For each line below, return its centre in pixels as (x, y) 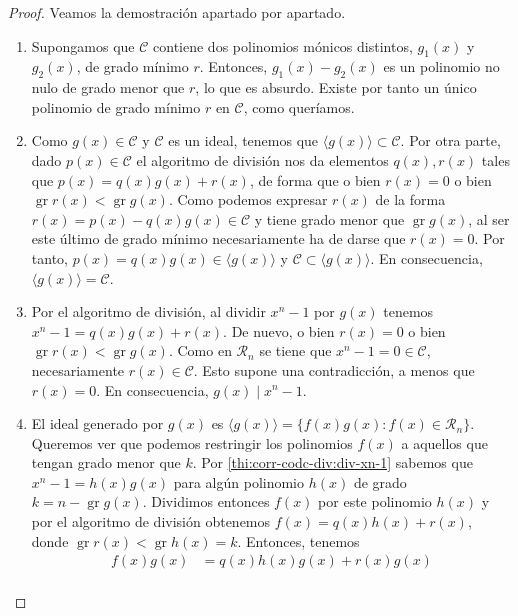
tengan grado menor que (106, 462)
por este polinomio (375, 501)
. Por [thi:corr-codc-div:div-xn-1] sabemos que (332, 462)
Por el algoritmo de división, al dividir (148, 311)
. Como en (200, 350)
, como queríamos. (299, 106)
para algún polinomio (239, 481)
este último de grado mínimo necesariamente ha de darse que (218, 238)
